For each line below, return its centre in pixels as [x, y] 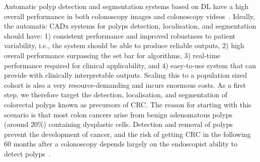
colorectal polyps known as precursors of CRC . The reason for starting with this [128, 104]
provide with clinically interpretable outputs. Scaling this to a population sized [126, 75]
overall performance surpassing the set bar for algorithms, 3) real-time [112, 55]
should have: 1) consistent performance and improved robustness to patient [120, 35]
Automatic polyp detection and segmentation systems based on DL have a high [126, 6]
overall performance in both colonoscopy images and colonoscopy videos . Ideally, [129, 16]
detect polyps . [27, 153]
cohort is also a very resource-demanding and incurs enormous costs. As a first [125, 85]
